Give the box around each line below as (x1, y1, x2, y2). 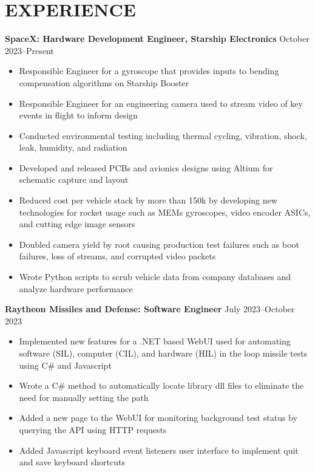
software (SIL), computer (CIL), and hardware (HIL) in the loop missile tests (19, 347, 308, 359)
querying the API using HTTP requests (19, 423, 167, 436)
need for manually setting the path (19, 391, 149, 403)
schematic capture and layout (19, 173, 129, 186)
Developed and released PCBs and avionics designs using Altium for (19, 161, 273, 174)
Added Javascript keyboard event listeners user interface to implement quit (19, 443, 299, 456)
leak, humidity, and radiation (19, 141, 127, 154)
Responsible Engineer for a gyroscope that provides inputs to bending (19, 64, 279, 77)
